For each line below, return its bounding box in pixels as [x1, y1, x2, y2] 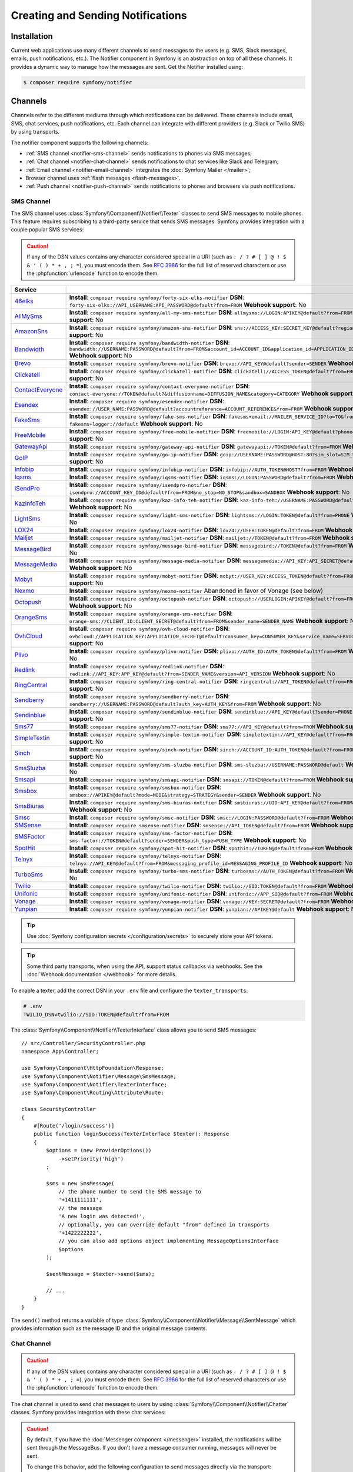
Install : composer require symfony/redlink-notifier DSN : [69, 662, 225, 671]
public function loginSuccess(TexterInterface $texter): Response [33, 1130, 229, 1138]
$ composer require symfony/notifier [23, 79, 132, 85]
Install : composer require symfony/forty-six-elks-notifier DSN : [69, 293, 245, 301]
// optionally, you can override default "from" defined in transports [58, 1221, 270, 1228]
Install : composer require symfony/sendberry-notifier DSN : [69, 692, 230, 701]
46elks [14, 297, 34, 306]
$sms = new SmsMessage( [46, 1180, 115, 1186]
